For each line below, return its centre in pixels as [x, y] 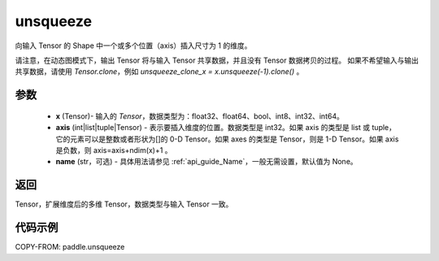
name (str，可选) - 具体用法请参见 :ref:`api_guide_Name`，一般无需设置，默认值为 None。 [206, 162]
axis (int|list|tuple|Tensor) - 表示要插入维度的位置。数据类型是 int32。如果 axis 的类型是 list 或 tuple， [226, 128]
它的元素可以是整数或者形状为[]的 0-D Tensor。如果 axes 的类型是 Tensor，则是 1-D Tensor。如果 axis [227, 139]
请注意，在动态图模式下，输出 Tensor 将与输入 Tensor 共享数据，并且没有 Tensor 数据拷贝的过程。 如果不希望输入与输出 [217, 60]
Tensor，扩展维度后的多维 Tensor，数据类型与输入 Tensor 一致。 [124, 204]
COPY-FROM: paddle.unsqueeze [70, 247]
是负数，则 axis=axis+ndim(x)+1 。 [114, 150]
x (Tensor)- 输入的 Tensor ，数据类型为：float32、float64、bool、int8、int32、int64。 [200, 116]
